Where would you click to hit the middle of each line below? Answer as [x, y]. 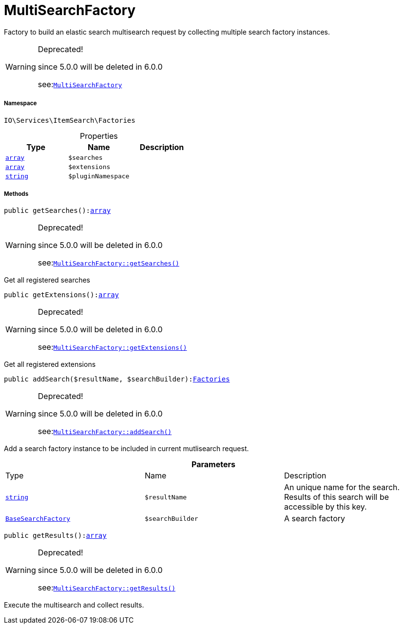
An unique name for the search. [342, 487]
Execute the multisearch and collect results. [74, 605]
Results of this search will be [336, 497]
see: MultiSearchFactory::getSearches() [108, 263]
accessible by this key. [325, 507]
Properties [99, 136]
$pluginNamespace [99, 176]
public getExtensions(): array [62, 295]
